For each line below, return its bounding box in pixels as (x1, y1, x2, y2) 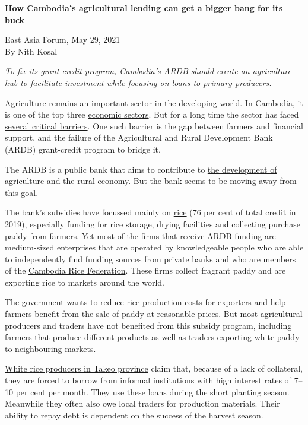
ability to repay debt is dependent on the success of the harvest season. (5, 408, 263, 421)
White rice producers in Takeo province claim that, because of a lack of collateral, (5, 362, 303, 375)
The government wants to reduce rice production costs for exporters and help (5, 296, 286, 308)
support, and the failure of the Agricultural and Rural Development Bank (5, 131, 273, 144)
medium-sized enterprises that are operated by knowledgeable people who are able (5, 241, 304, 253)
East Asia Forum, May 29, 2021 (5, 33, 120, 46)
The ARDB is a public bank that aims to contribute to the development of (5, 163, 277, 175)
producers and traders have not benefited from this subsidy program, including (5, 319, 292, 331)
